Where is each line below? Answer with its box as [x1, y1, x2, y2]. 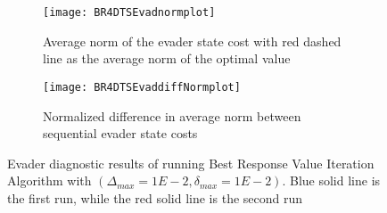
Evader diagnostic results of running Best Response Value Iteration [7, 153, 375, 172]
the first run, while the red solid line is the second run [7, 188, 303, 207]
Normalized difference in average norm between [43, 106, 301, 125]
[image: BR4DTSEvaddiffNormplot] [43, 80, 241, 94]
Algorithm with [7, 171, 92, 190]
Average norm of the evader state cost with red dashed [43, 31, 342, 50]
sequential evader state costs [43, 124, 198, 143]
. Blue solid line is [282, 171, 381, 190]
